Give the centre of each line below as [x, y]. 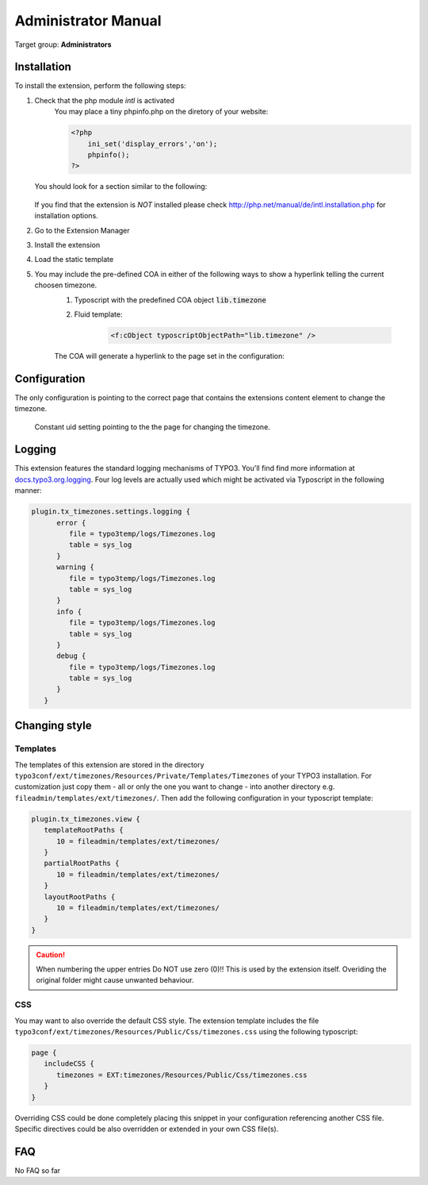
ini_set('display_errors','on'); [153, 144]
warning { [76, 567]
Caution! [51, 954]
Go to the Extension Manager [82, 230]
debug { [71, 656]
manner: [29, 491]
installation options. [66, 216]
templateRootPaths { [84, 830]
